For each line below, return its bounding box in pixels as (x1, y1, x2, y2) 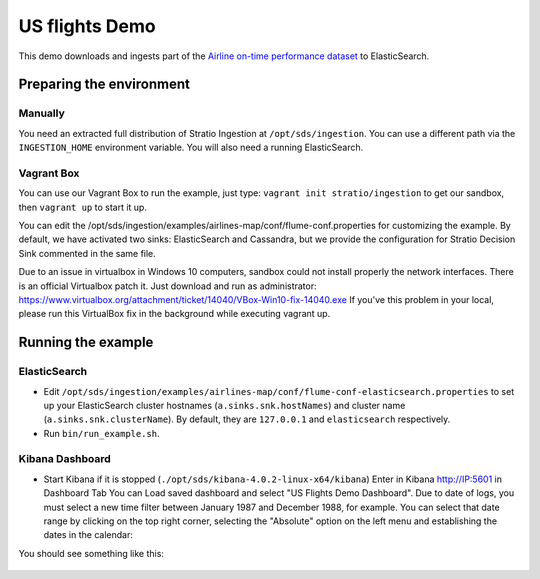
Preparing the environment (18, 76, 190, 93)
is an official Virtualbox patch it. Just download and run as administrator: (18, 280, 317, 292)
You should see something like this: (18, 547, 165, 559)
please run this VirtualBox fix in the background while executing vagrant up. (18, 308, 331, 320)
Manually (18, 106, 65, 120)
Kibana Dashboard (18, 452, 112, 466)
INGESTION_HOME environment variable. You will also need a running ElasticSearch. (18, 141, 364, 154)
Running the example (18, 334, 154, 351)
